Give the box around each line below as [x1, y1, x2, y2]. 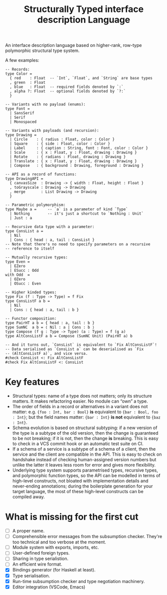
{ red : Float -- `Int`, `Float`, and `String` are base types [9, 76, 153, 81]
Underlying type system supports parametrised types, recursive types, [12, 467, 159, 473]
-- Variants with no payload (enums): [5, 102, 86, 107]
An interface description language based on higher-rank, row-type [5, 42, 142, 48]
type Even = [5, 259, 30, 264]
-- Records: [5, 67, 30, 72]
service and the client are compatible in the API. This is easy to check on [12, 451, 162, 458]
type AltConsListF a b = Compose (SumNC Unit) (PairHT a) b [5, 334, 133, 339]
